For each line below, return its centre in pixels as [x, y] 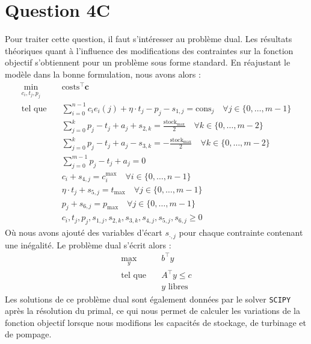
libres [178, 287]
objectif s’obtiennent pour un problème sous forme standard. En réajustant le [148, 62]
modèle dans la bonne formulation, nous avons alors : [103, 74]
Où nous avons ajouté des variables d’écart [84, 232]
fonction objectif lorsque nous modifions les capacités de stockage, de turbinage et [156, 322]
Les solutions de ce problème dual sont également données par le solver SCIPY [148, 299]
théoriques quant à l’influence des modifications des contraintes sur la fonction [149, 50]
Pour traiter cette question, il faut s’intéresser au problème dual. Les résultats [149, 39]
